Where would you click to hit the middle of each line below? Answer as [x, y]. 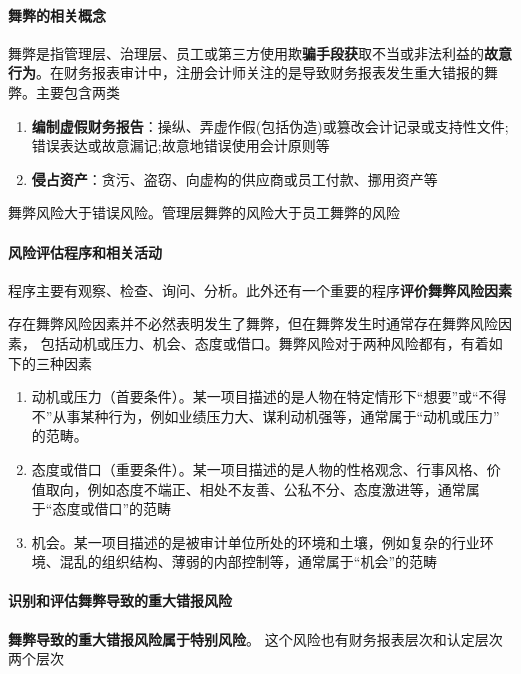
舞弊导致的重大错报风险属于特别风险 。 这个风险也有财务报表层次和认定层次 [255, 638]
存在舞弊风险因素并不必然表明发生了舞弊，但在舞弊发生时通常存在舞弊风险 [253, 323]
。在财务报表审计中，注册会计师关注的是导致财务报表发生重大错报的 [260, 72]
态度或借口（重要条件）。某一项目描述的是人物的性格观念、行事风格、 [259, 468]
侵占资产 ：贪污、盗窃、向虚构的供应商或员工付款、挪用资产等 [234, 178]
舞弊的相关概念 [57, 14]
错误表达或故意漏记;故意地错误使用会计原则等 [180, 145]
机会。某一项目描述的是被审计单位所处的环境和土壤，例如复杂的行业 [255, 541]
